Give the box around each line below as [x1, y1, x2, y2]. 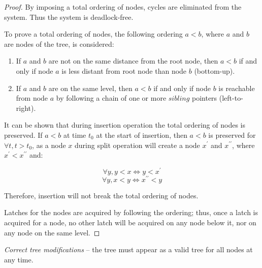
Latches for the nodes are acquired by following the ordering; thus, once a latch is [4, 207, 258, 218]
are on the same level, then [48, 82, 133, 93]
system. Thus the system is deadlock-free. [4, 11, 134, 22]
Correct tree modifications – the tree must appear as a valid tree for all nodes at [4, 244, 253, 255]
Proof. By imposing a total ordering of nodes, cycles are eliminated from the [4, 2, 242, 12]
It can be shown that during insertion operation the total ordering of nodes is [4, 120, 245, 130]
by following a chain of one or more [56, 93, 167, 103]
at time [63, 129, 86, 140]
